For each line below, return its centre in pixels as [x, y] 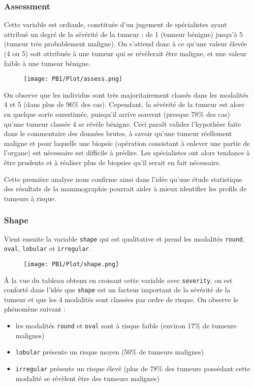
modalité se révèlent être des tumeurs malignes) [87, 378]
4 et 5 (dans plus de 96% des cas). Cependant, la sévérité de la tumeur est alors [124, 104]
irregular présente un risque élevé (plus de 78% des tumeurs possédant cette [133, 368]
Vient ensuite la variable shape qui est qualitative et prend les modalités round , [124, 238]
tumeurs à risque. [30, 198]
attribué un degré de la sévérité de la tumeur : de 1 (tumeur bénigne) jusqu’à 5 [124, 34]
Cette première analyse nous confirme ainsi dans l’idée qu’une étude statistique [123, 179]
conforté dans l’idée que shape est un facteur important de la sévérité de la [117, 290]
